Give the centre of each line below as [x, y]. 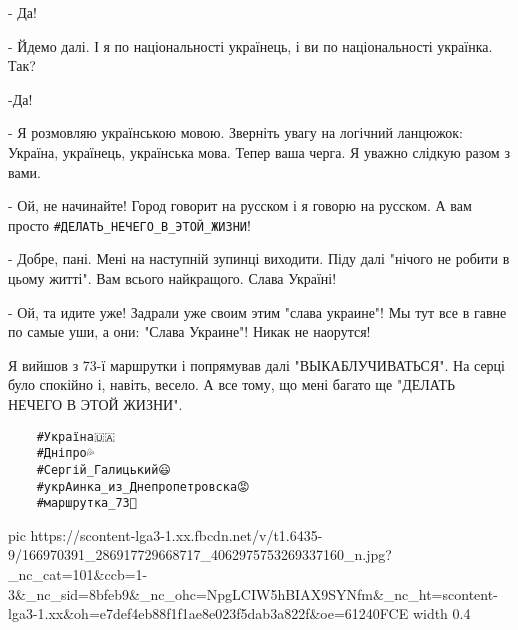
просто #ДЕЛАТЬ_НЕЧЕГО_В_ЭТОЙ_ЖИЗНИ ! [129, 224]
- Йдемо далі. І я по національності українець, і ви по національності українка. [250, 45]
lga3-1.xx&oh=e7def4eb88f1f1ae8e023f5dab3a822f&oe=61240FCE [208, 613]
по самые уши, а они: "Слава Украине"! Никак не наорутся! [189, 331]
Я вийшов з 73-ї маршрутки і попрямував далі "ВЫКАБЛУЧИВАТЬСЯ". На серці [256, 364]
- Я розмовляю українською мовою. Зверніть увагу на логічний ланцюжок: [235, 132]
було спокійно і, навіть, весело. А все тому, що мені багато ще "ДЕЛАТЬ [232, 384]
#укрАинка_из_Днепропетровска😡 [143, 486]
